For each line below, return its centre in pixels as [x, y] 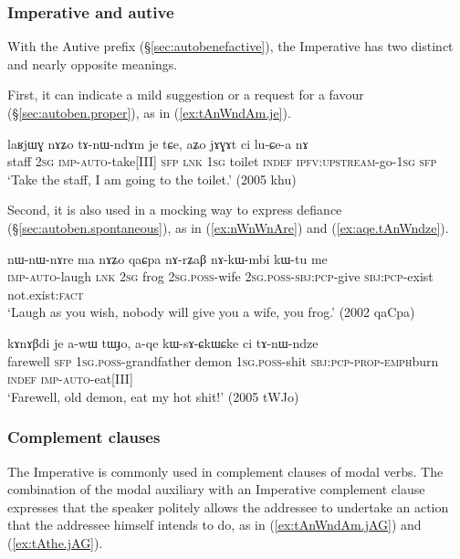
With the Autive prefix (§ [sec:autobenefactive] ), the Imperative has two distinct [230, 46]
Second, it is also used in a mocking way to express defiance [175, 210]
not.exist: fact [46, 294]
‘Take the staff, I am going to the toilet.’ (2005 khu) [152, 179]
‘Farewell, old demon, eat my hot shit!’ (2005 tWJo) [153, 396]
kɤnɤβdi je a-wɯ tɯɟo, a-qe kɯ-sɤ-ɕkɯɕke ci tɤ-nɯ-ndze [163, 342]
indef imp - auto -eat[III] [70, 379]
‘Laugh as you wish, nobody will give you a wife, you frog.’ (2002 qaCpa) [211, 312]
